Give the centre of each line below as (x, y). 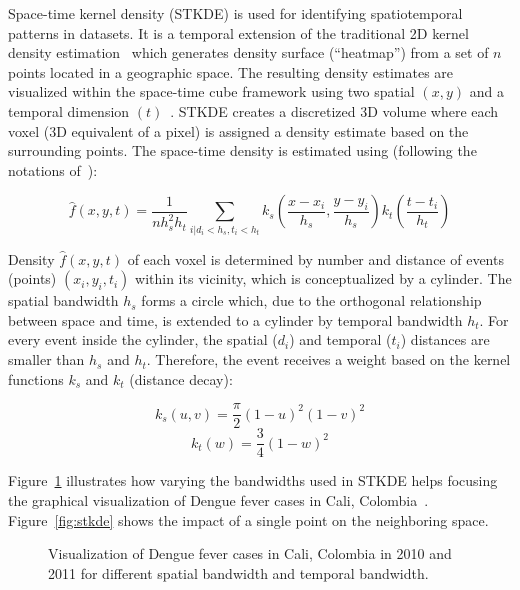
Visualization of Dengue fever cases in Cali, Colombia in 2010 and (250, 553)
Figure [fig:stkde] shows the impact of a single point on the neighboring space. (248, 519)
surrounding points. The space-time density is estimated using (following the (242, 150)
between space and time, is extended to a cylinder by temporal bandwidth (235, 319)
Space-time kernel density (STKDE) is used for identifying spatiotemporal (235, 13)
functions (36, 378)
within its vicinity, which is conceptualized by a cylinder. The (323, 278)
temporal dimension (69, 110)
